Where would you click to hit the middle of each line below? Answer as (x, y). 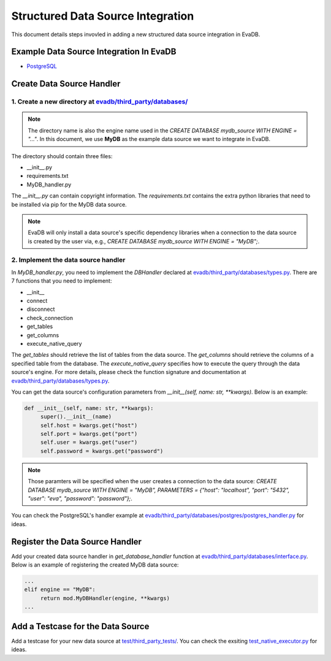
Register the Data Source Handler (77, 542)
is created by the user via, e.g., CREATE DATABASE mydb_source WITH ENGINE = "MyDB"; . (144, 241)
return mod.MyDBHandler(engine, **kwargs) (105, 598)
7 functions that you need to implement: (62, 281)
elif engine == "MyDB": (60, 590)
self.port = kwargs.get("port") (89, 434)
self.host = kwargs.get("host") (89, 425)
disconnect (41, 309)
